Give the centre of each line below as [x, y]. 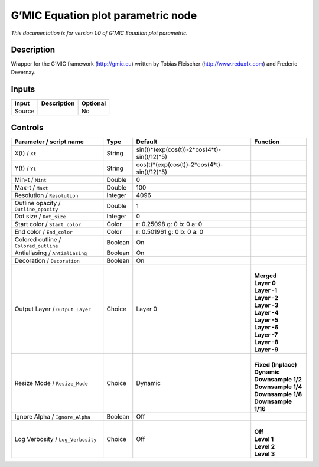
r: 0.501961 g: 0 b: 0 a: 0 [170, 232]
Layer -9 [266, 350]
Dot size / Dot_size [40, 217]
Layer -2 [266, 298]
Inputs [23, 89]
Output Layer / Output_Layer [53, 309]
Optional [94, 103]
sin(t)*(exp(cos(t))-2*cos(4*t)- [179, 149]
